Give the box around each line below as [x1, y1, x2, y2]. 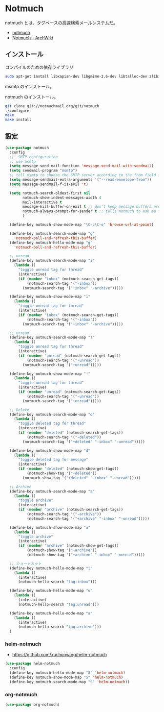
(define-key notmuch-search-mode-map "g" [9, 231, 95, 236]
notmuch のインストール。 [5, 94, 59, 99]
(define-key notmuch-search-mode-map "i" [9, 258, 95, 263]
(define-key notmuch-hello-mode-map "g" [9, 240, 93, 245]
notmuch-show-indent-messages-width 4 [22, 195, 102, 200]
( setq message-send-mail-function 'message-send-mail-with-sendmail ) [9, 164, 154, 169]
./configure [5, 108, 29, 113]
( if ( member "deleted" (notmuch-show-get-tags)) [18, 466, 119, 471]
